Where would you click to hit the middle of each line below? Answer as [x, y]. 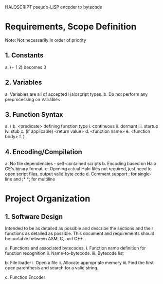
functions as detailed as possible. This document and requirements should [80, 233]
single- [145, 174]
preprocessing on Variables [33, 99]
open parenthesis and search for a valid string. [52, 268]
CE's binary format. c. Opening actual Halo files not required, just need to [78, 169]
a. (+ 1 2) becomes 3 [26, 67]
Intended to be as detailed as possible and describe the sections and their [79, 229]
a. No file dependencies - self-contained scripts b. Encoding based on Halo [81, 164]
